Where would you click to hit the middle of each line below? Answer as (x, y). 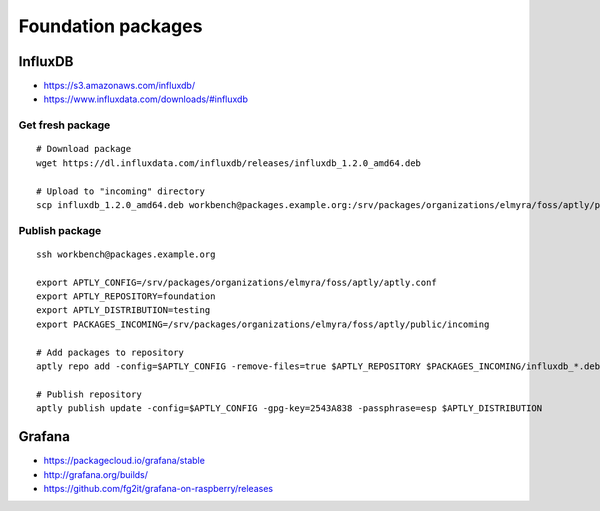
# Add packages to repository (110, 352)
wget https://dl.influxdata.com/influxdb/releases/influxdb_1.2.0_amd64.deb (229, 163)
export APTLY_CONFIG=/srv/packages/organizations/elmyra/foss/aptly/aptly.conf (236, 282)
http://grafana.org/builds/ (96, 474)
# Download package (84, 149)
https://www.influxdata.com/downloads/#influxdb (146, 99)
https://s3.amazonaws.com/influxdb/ (119, 86)
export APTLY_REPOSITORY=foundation (126, 296)
